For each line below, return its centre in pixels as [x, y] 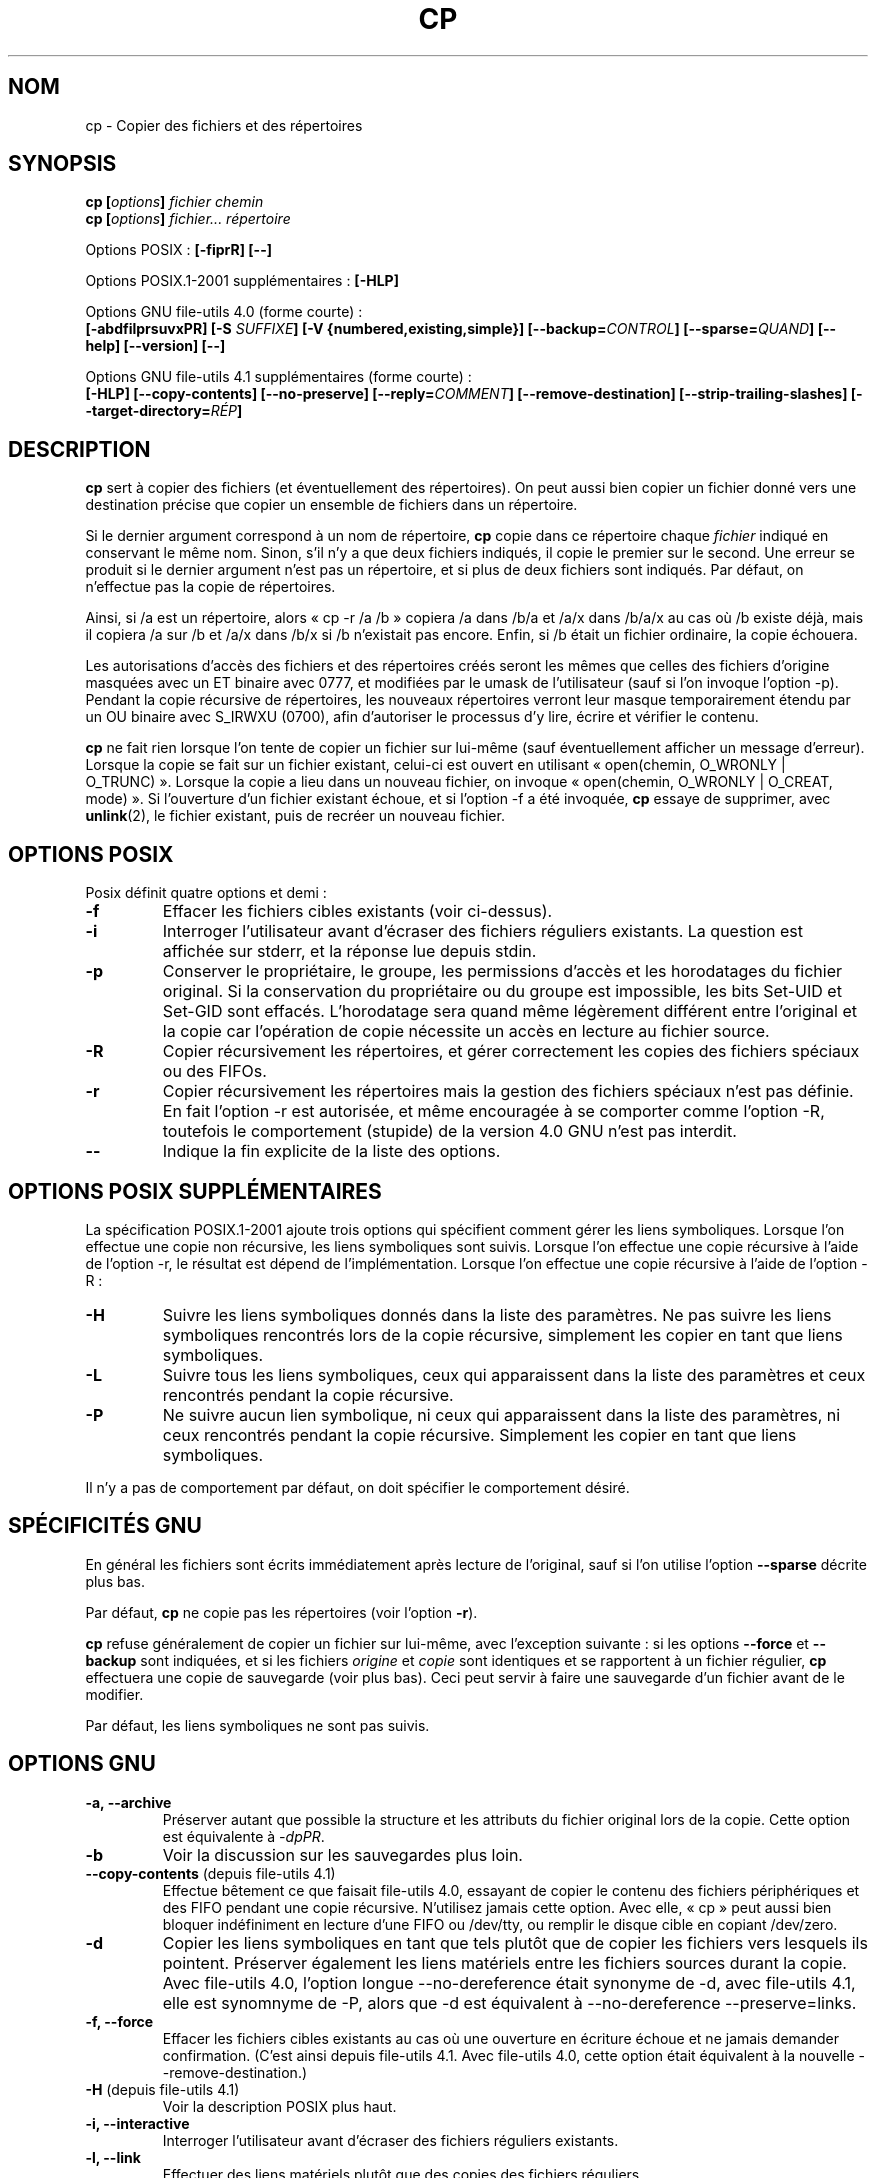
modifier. [114, 1694]
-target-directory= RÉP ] [164, 411]
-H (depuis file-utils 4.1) [162, 2089]
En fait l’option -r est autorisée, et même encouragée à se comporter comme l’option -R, [493, 1111]
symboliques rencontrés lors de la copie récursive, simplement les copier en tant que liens [502, 1334]
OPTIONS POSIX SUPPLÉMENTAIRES [195, 1191]
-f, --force [119, 2021]
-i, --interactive [137, 2123]
